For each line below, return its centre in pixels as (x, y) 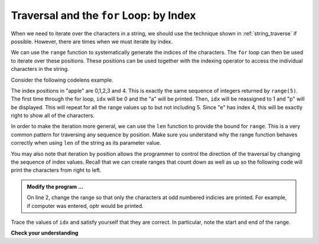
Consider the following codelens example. (62, 80)
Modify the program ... (55, 187)
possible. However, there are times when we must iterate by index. (92, 41)
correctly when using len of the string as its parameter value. (86, 143)
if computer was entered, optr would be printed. (85, 206)
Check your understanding (45, 233)
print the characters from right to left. (56, 170)
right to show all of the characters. (53, 116)
